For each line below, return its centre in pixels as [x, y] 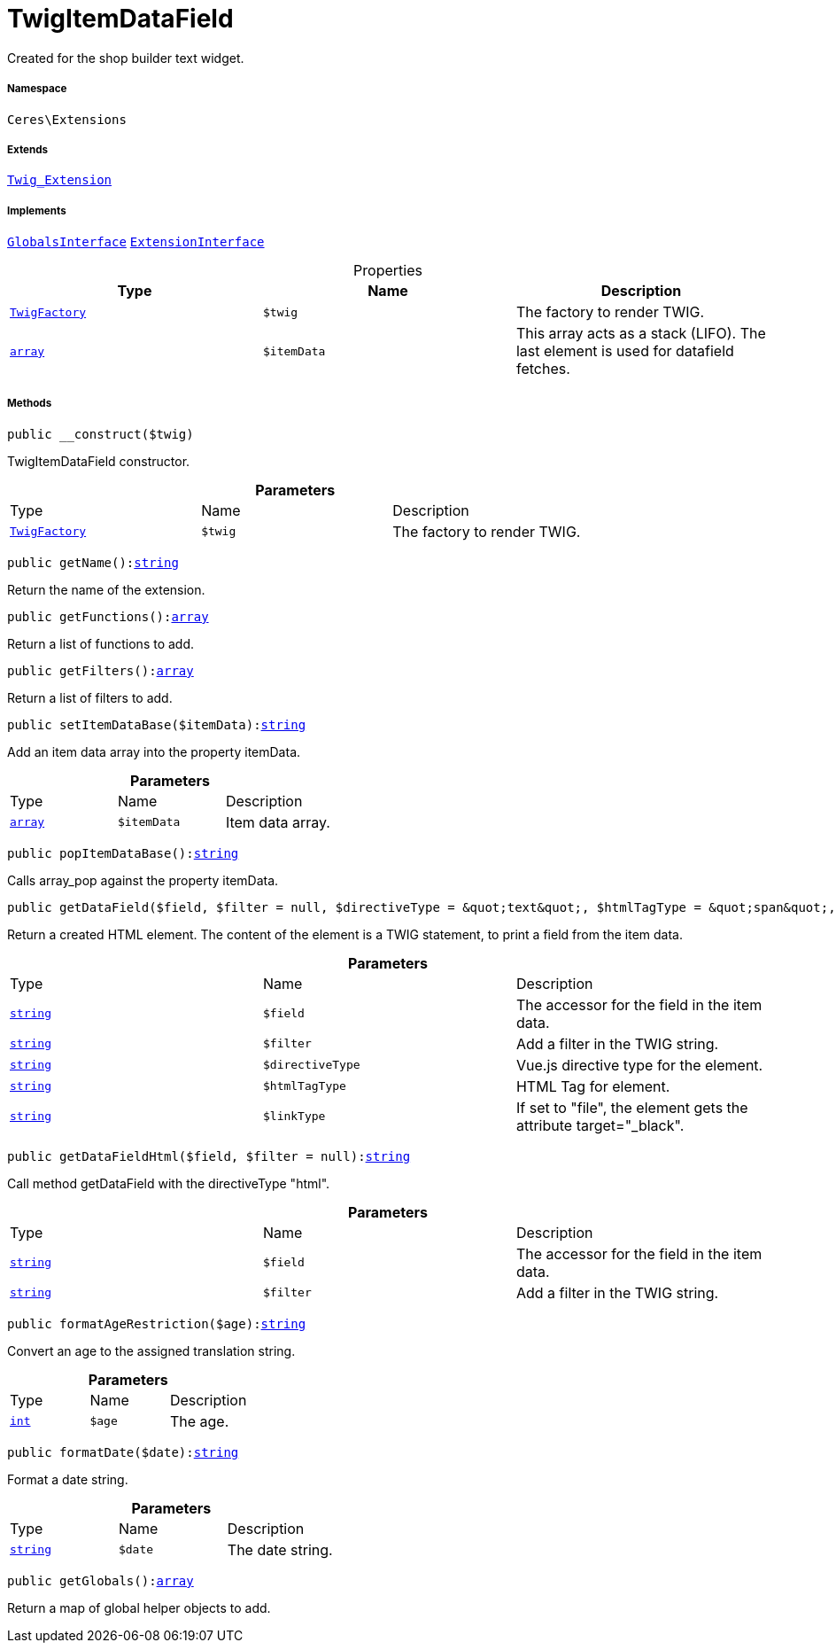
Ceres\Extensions [67, 119]
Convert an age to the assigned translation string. [151, 1350]
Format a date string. [68, 1479]
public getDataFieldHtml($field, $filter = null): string [209, 1156]
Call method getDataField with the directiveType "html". [169, 1183]
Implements [37, 210]
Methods [30, 404]
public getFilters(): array [101, 670]
